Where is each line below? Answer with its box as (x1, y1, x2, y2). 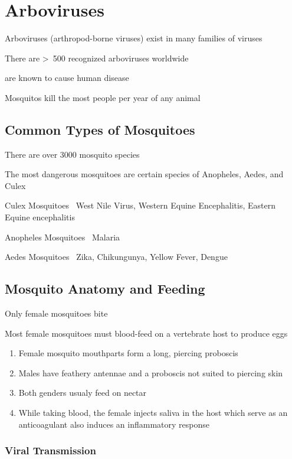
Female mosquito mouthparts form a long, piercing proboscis (18, 347, 238, 359)
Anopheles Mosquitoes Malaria (5, 230, 120, 243)
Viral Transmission (5, 443, 96, 458)
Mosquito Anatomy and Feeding (5, 279, 205, 298)
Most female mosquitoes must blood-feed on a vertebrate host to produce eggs (5, 327, 288, 339)
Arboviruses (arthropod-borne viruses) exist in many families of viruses (5, 32, 263, 44)
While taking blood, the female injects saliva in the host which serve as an (18, 406, 288, 419)
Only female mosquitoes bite (5, 307, 108, 320)
